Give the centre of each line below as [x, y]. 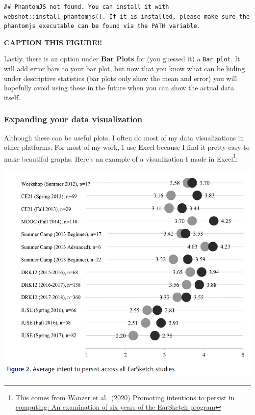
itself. [12, 97]
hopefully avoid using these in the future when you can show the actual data [119, 88]
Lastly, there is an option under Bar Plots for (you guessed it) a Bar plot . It [122, 59]
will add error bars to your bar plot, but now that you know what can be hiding [125, 69]
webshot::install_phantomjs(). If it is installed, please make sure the [127, 16]
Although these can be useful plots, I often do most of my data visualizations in [124, 137]
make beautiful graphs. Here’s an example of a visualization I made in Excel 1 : [121, 158]
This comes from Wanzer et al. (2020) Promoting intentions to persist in [125, 397]
